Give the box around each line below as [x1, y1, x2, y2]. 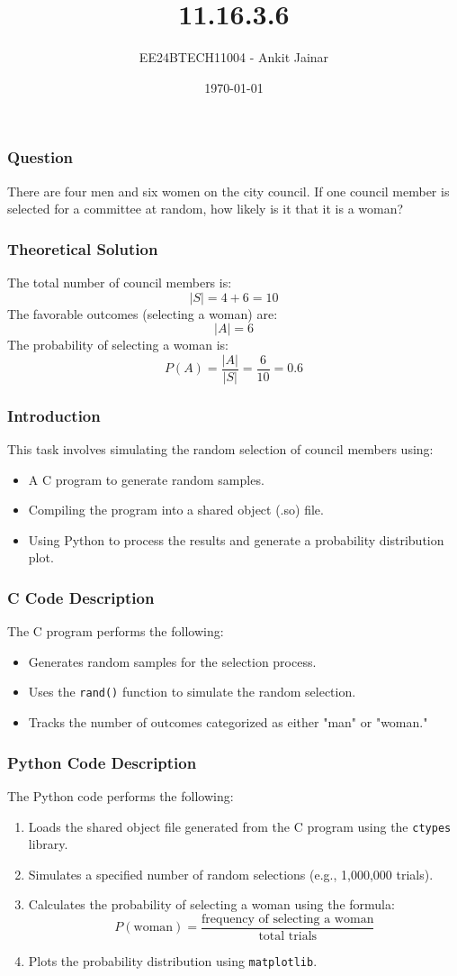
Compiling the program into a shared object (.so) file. [28, 500, 324, 519]
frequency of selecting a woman [202, 912, 374, 926]
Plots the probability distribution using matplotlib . [28, 952, 318, 971]
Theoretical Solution [7, 237, 158, 260]
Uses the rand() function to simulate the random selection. [28, 682, 356, 701]
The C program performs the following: [7, 622, 224, 641]
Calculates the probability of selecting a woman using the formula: [28, 895, 395, 914]
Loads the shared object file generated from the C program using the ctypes [28, 816, 452, 835]
